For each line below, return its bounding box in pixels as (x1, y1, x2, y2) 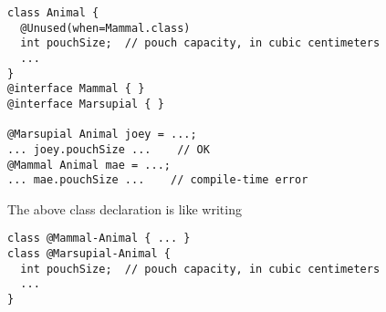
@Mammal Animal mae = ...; (7, 158, 171, 172)
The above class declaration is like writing (7, 199, 242, 218)
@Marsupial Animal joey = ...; (7, 128, 197, 141)
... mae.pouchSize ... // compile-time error (7, 173, 308, 187)
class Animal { (7, 6, 99, 19)
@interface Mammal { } (7, 82, 145, 96)
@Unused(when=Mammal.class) (20, 21, 191, 35)
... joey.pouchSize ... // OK (7, 142, 210, 156)
